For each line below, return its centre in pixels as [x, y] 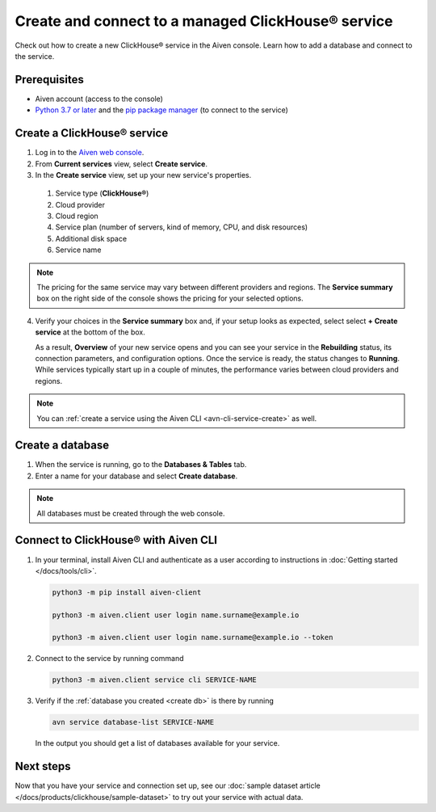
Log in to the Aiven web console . [90, 153]
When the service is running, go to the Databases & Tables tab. [141, 465]
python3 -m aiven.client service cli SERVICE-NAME [155, 680]
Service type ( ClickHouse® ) [102, 193]
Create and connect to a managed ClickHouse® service [204, 21]
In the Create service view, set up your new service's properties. [143, 175]
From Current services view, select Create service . [121, 164]
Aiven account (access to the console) [99, 99]
